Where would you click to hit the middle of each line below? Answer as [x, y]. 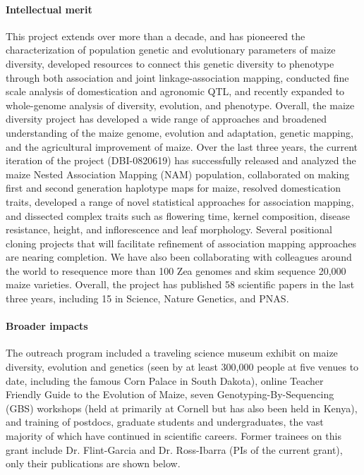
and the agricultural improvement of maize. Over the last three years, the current [182, 146]
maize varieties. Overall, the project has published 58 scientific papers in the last [180, 284]
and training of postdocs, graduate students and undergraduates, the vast [165, 422]
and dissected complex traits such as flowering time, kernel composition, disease [178, 215]
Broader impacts [47, 326]
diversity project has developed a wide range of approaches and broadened [166, 119]
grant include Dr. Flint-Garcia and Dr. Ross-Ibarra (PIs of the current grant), [174, 449]
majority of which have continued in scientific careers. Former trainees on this [174, 436]
